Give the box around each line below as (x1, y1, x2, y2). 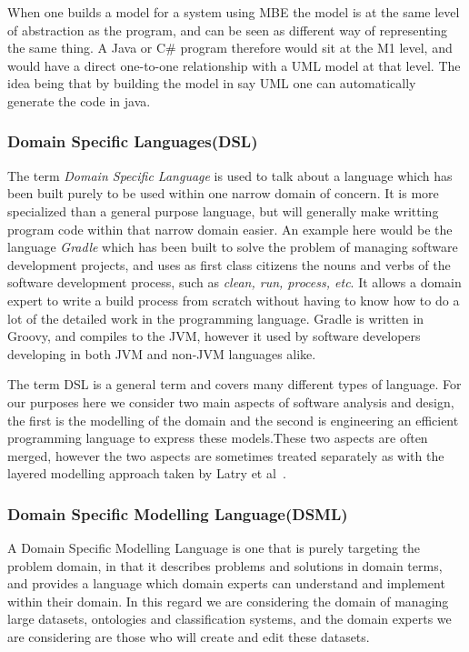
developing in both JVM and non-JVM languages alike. (7, 344, 316, 363)
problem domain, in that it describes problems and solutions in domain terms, (7, 556, 443, 575)
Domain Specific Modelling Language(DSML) (7, 502, 348, 525)
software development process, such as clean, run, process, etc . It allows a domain (7, 273, 462, 292)
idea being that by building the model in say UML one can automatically (7, 74, 416, 93)
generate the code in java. (7, 91, 151, 110)
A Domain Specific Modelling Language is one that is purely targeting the (7, 538, 421, 557)
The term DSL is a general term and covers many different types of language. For (7, 375, 462, 394)
